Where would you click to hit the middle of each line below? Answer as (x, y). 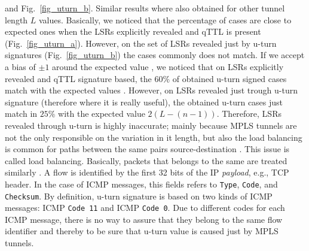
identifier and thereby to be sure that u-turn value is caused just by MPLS (142, 231)
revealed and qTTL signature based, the (78, 78)
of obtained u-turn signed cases (230, 78)
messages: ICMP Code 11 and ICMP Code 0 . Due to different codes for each (145, 208)
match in (21, 114)
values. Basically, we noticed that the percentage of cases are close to (165, 19)
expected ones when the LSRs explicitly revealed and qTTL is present (133, 31)
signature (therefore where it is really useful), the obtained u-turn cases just (144, 102)
